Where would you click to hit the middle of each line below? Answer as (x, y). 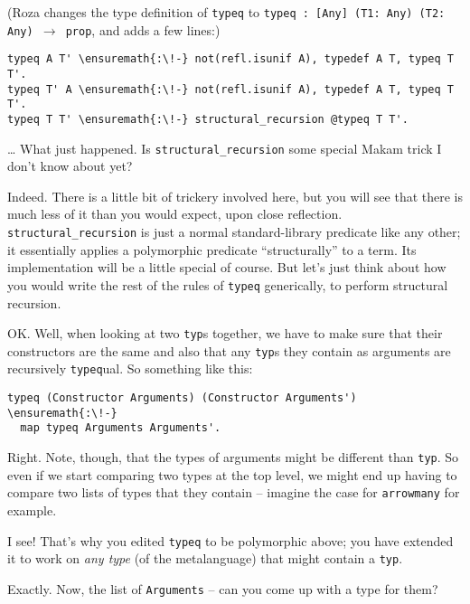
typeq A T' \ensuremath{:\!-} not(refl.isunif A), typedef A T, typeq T (230, 59)
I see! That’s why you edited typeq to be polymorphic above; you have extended (230, 540)
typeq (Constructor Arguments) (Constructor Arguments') (182, 398)
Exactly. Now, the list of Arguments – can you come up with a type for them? (223, 588)
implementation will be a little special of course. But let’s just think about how (227, 267)
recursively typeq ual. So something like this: (130, 368)
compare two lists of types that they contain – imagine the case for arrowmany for (234, 492)
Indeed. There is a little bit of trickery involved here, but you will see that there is (235, 196)
